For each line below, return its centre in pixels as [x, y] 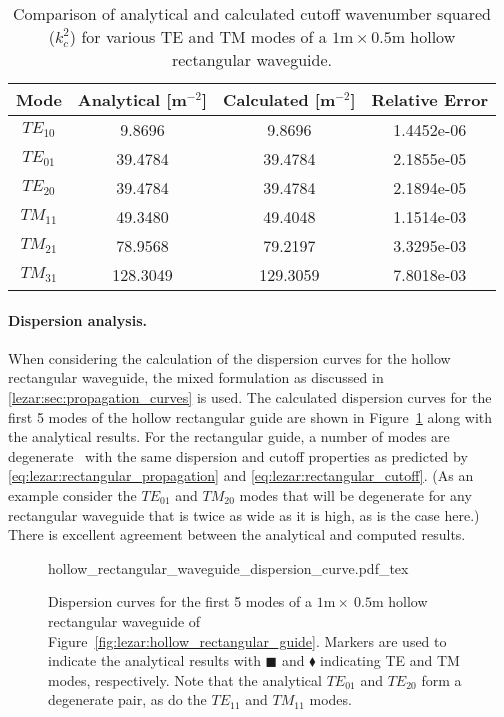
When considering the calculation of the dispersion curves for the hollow [229, 357]
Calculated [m [279, 99]
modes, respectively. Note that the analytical [185, 679]
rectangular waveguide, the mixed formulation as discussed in [196, 377]
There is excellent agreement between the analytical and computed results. [237, 534]
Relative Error [429, 99]
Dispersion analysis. [77, 319]
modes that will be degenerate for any [355, 494]
